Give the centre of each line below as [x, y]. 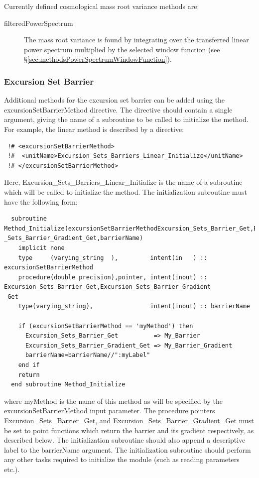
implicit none [41, 248]
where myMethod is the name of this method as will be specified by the [113, 401]
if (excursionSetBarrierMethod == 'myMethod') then [106, 326]
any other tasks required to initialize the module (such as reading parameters [122, 459]
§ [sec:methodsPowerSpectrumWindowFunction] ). [98, 59]
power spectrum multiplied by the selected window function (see [122, 49]
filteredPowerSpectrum [39, 23]
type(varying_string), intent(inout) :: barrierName [134, 306]
